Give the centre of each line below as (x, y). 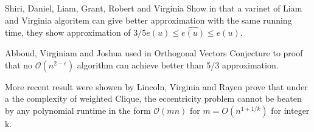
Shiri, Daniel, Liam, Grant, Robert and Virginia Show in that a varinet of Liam (154, 8)
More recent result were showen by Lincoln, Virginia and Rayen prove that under (156, 86)
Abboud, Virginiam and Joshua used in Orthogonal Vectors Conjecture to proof (154, 53)
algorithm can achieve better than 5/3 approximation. (178, 64)
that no (19, 64)
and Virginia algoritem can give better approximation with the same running (148, 20)
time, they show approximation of (68, 32)
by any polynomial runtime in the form (78, 110)
